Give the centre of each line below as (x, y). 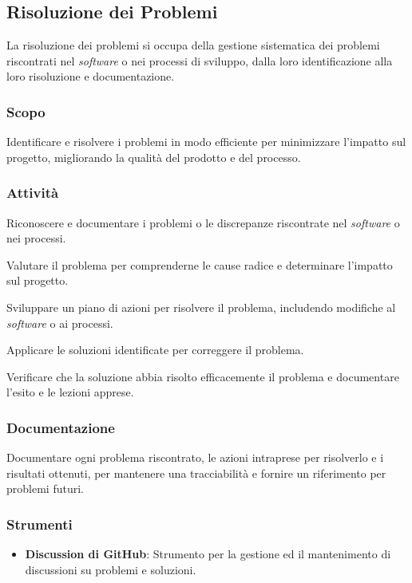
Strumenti (40, 524)
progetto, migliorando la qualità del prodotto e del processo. (154, 157)
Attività (33, 193)
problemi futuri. (45, 488)
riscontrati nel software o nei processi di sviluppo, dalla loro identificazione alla (200, 60)
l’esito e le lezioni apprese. (70, 392)
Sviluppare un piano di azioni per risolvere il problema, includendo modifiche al (201, 307)
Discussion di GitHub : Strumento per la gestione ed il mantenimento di (208, 554)
